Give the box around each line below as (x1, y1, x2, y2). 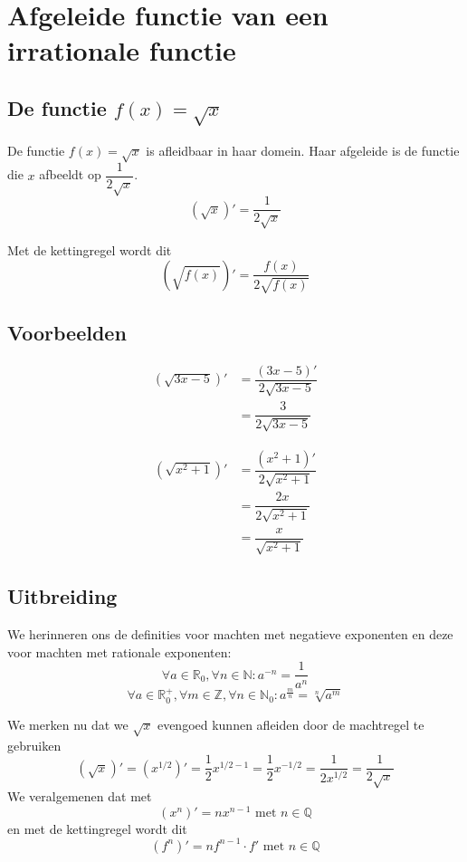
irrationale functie (7, 32, 236, 69)
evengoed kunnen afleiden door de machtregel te (157, 714, 424, 733)
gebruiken (7, 735, 62, 754)
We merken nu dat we (7, 714, 129, 733)
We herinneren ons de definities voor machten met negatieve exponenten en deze (7, 625, 453, 644)
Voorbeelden (7, 318, 127, 346)
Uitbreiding (7, 582, 118, 610)
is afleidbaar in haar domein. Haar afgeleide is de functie (146, 140, 460, 159)
